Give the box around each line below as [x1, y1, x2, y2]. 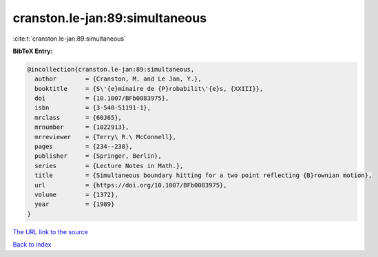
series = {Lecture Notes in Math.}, [34, 162, 184, 169]
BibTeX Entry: [12, 47, 53, 55]
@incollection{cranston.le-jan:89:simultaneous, [27, 65, 195, 73]
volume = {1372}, [34, 191, 118, 198]
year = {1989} [34, 201, 115, 208]
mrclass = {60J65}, [34, 114, 122, 121]
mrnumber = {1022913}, [34, 123, 129, 131]
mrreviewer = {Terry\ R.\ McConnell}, [34, 133, 177, 141]
